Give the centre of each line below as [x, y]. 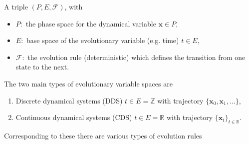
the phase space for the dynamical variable [91, 23]
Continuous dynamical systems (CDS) [74, 117]
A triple [16, 6]
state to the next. [42, 67]
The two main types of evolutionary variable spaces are [88, 83]
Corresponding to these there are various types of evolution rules [103, 135]
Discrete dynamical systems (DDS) [69, 100]
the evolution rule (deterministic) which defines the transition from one [136, 57]
